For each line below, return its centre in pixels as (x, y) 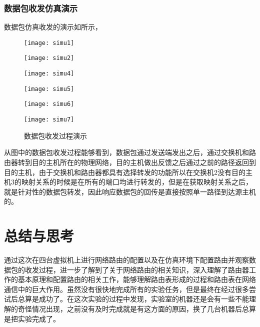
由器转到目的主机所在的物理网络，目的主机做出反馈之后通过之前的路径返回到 (130, 162)
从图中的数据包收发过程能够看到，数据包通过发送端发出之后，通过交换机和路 (130, 152)
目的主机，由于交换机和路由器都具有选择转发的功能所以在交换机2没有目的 (125, 172)
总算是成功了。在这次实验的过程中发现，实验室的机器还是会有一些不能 (133, 299)
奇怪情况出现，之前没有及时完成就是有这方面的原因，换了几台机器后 (130, 308)
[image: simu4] (49, 74)
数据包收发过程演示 (55, 135)
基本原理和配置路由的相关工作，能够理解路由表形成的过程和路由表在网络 (137, 279)
